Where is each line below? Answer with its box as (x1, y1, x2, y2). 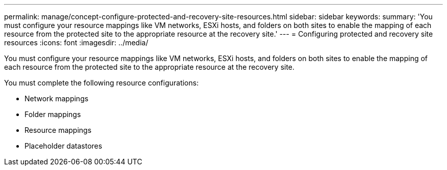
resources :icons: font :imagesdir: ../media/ (4, 38, 148, 47)
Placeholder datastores (24, 141, 103, 150)
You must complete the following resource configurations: (4, 78, 199, 87)
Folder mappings (24, 110, 81, 119)
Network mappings (24, 94, 89, 103)
